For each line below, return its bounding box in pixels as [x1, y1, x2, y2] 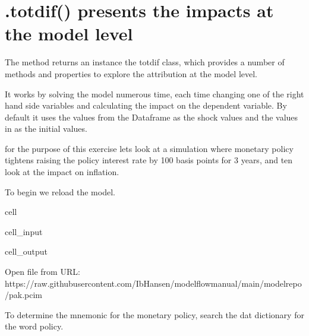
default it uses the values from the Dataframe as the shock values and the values [5, 110, 298, 123]
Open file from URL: [5, 265, 80, 278]
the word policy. [5, 320, 64, 332]
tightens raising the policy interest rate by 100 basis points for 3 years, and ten [5, 154, 293, 166]
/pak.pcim [5, 289, 43, 301]
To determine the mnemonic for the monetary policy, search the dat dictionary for [5, 308, 304, 321]
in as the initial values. [5, 122, 87, 135]
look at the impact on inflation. [5, 166, 119, 178]
